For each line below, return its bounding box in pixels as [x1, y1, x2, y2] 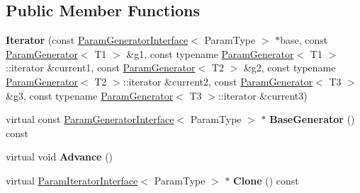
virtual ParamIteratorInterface [6, 172, 138, 187]
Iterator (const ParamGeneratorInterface [6, 33, 189, 47]
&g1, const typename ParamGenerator [126, 46, 294, 61]
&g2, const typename [243, 60, 336, 75]
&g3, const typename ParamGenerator [6, 88, 174, 103]
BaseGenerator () [269, 112, 355, 127]
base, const [280, 33, 328, 47]
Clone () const [233, 172, 299, 187]
